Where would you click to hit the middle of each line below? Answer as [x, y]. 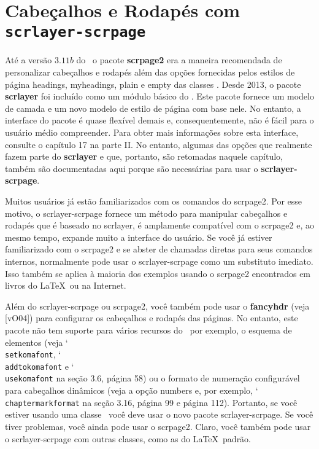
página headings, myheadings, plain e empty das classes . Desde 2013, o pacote [153, 84]
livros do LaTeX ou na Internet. [66, 285]
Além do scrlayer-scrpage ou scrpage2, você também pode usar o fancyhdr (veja [157, 306]
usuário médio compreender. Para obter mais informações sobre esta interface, [152, 132]
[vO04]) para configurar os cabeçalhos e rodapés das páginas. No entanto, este [152, 318]
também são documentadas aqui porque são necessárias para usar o [132, 168]
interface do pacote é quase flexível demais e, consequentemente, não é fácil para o [159, 120]
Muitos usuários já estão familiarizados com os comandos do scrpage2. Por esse [154, 201]
